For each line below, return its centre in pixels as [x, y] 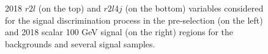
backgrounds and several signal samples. [80, 43]
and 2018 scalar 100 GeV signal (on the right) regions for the [119, 32]
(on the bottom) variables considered [194, 8]
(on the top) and [69, 8]
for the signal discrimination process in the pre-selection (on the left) [134, 20]
